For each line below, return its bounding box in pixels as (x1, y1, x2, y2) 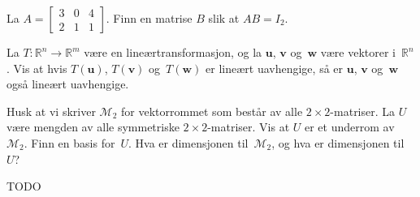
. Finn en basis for (24, 134, 115, 151)
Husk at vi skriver (6, 102, 96, 119)
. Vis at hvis (6, 59, 67, 76)
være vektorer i (320, 44, 396, 60)
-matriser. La (330, 102, 396, 119)
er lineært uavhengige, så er (206, 59, 344, 76)
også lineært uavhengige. (6, 75, 129, 92)
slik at (208, 10, 240, 26)
